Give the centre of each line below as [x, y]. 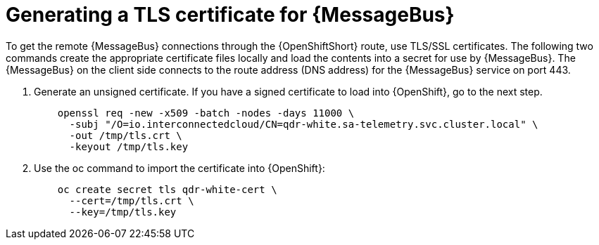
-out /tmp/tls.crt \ [126, 135]
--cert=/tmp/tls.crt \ [132, 200]
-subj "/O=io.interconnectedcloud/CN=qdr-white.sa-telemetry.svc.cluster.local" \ [304, 124]
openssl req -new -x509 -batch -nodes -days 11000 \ [206, 113]
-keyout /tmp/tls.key [129, 146]
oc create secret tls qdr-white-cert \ [167, 189]
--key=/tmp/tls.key [123, 212]
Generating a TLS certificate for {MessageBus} [230, 15]
